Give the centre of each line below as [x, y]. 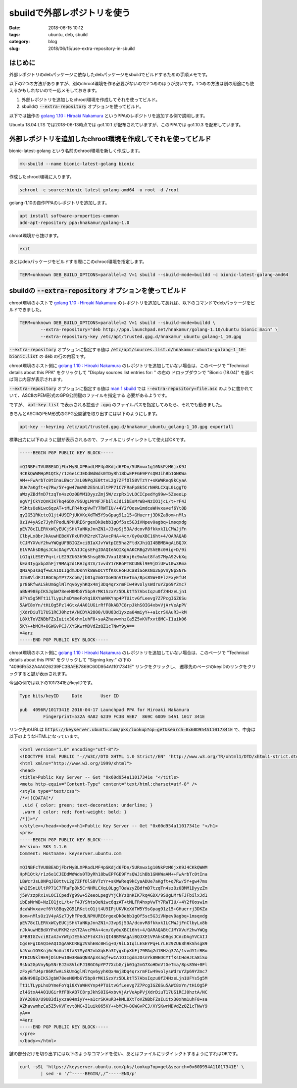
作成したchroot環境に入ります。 [42, 176]
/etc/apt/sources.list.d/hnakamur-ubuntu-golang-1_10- [178, 350]
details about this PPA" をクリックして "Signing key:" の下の [70, 659]
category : [20, 42]
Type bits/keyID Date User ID [69, 696]
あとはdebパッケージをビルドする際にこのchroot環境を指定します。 [78, 262]
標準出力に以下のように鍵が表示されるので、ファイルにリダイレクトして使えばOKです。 [99, 439]
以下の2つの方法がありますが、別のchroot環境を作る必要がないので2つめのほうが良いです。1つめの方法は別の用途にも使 [132, 84]
